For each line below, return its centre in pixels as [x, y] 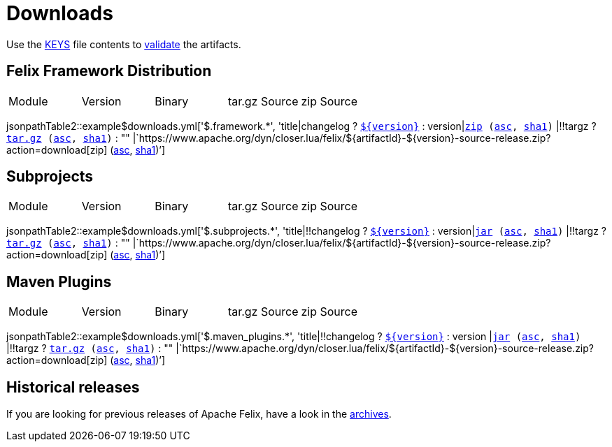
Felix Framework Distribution [109, 71]
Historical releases [73, 387]
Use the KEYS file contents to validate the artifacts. [124, 44]
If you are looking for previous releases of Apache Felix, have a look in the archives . [199, 414]
